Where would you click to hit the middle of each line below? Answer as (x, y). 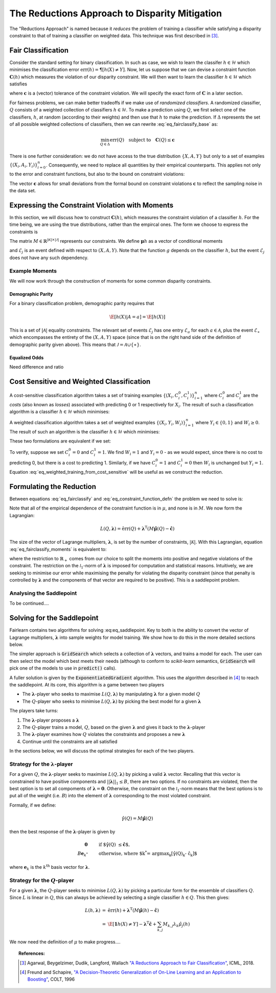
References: (32, 954)
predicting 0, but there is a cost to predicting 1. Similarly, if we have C (83, 463)
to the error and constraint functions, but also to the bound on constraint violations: (97, 174)
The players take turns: (34, 711)
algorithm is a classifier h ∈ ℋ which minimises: (60, 412)
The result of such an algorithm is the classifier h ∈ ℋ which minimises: (85, 432)
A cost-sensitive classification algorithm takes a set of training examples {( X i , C (94, 396)
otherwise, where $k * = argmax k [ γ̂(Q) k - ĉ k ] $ (148, 854)
